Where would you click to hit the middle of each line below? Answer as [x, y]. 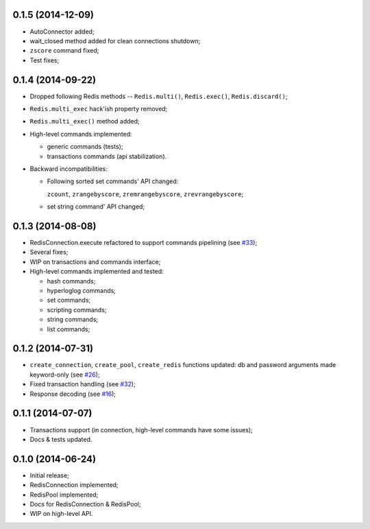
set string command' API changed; [96, 207]
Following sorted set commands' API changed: [113, 181]
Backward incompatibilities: [69, 169]
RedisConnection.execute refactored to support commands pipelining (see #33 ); [144, 243]
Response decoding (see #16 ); [73, 394]
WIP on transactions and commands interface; [95, 261]
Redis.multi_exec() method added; [85, 121]
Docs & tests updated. [61, 439]
